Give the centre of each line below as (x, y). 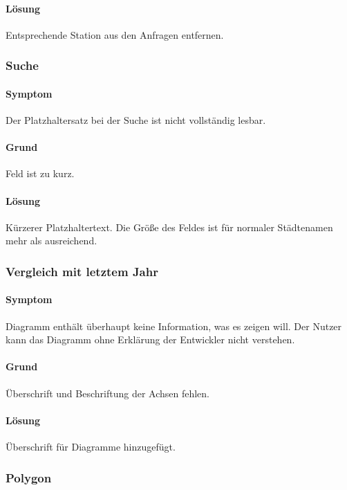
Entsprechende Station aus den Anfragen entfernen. (115, 34)
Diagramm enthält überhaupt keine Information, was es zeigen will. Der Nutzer (174, 326)
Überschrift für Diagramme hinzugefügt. (91, 447)
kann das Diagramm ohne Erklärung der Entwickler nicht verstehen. (150, 339)
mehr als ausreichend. (51, 241)
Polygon (29, 477)
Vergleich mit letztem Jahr (82, 271)
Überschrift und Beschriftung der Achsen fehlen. (107, 393)
